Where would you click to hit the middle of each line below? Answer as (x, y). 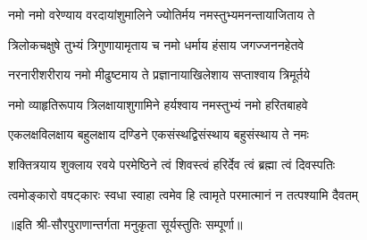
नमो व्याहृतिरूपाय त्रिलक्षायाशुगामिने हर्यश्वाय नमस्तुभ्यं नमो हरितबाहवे (158, 104)
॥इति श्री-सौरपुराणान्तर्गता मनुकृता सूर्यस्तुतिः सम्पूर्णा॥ (125, 224)
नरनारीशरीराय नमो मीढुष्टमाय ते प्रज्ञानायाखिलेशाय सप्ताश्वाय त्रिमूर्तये (159, 74)
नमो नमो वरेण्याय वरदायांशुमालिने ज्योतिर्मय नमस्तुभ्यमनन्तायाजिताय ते (162, 14)
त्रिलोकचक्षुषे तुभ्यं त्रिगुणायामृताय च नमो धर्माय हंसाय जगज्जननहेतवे (156, 44)
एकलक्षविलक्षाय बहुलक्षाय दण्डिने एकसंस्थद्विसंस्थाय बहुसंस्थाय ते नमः (158, 134)
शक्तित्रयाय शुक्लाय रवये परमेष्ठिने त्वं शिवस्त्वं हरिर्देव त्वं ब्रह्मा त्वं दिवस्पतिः (172, 164)
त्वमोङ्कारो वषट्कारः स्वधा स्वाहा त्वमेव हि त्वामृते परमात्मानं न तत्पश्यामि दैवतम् (183, 194)
